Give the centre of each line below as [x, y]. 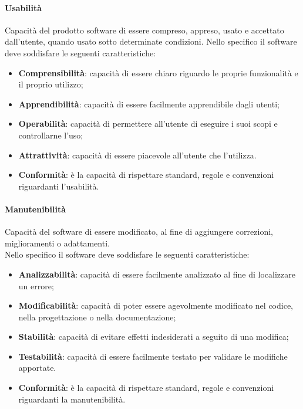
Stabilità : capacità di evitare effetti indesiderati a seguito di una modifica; [154, 337]
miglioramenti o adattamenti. [57, 243]
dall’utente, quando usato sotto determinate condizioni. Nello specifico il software [151, 41]
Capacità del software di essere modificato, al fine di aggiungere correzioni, [139, 231]
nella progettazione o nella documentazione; [97, 317]
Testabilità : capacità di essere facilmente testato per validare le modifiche [153, 356]
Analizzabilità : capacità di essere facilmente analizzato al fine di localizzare [157, 274]
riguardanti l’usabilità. [59, 186]
